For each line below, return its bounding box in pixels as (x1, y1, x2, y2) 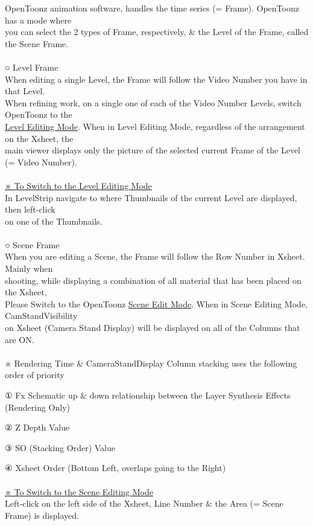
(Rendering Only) (5, 400, 70, 413)
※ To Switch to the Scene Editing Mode (5, 485, 153, 498)
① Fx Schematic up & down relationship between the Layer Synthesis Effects (5, 389, 291, 401)
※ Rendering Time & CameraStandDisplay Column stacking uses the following (5, 356, 297, 369)
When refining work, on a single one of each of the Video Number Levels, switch (5, 96, 302, 109)
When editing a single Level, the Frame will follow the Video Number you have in (5, 72, 308, 85)
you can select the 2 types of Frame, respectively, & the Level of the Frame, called (5, 25, 309, 38)
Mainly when (5, 262, 53, 275)
